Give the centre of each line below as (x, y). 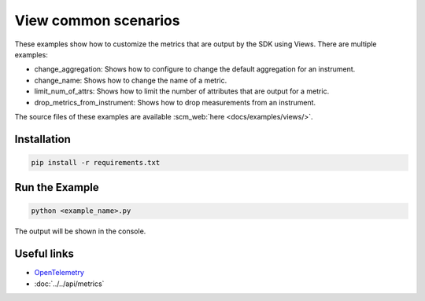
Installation (42, 139)
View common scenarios (97, 20)
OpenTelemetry (59, 273)
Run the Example (57, 187)
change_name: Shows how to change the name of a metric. (131, 80)
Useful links (44, 254)
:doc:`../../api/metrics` (69, 284)
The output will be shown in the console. (80, 231)
